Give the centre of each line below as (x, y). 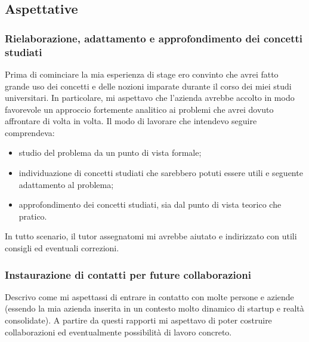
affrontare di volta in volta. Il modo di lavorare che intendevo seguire (131, 121)
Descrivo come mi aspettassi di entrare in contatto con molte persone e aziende (149, 296)
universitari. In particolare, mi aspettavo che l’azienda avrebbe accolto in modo (150, 98)
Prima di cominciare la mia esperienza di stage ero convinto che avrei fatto (142, 74)
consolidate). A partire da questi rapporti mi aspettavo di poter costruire (138, 320)
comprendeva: (30, 132)
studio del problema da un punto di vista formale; (110, 152)
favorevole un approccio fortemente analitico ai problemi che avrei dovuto (139, 109)
